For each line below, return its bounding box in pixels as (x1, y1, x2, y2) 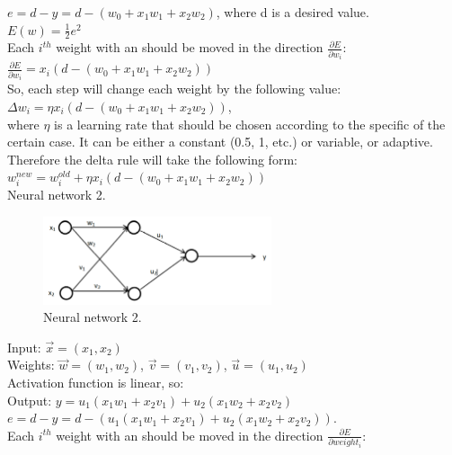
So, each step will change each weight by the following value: (7, 79, 341, 98)
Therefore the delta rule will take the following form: (7, 149, 297, 168)
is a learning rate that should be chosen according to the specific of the (54, 114, 446, 133)
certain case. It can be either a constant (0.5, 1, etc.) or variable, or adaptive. (7, 132, 433, 151)
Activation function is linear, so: (7, 373, 184, 392)
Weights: (7, 355, 55, 374)
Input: (7, 337, 41, 356)
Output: (7, 390, 52, 409)
